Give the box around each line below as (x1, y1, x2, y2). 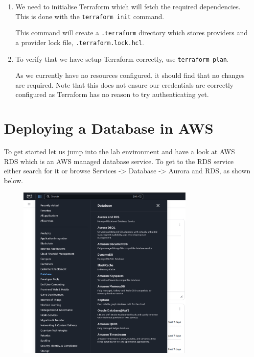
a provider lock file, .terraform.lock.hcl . (15, 37, 144, 47)
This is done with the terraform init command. (15, 11, 164, 21)
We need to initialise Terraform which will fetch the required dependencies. (15, 1, 241, 11)
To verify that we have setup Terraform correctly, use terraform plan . (15, 53, 229, 64)
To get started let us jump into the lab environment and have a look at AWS (4, 146, 235, 157)
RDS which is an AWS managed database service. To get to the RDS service (4, 156, 234, 166)
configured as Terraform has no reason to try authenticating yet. (15, 89, 209, 99)
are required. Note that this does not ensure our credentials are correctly (15, 79, 233, 90)
